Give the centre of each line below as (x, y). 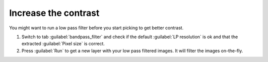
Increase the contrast (54, 13)
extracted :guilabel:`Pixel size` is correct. (63, 44)
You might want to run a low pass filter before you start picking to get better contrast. (96, 28)
